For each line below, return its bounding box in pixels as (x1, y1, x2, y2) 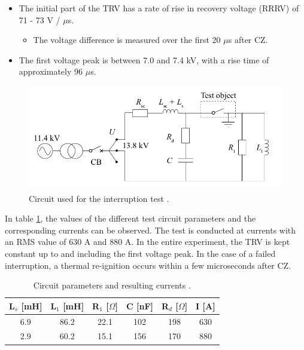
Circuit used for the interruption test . (29, 192, 169, 204)
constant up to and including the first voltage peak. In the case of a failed (5, 247, 276, 259)
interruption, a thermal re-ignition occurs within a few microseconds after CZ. (5, 259, 291, 271)
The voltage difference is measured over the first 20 (33, 33, 221, 46)
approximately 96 (19, 65, 83, 78)
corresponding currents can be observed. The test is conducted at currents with (5, 223, 296, 236)
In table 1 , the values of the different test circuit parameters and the (5, 212, 256, 225)
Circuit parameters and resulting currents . (33, 279, 191, 291)
